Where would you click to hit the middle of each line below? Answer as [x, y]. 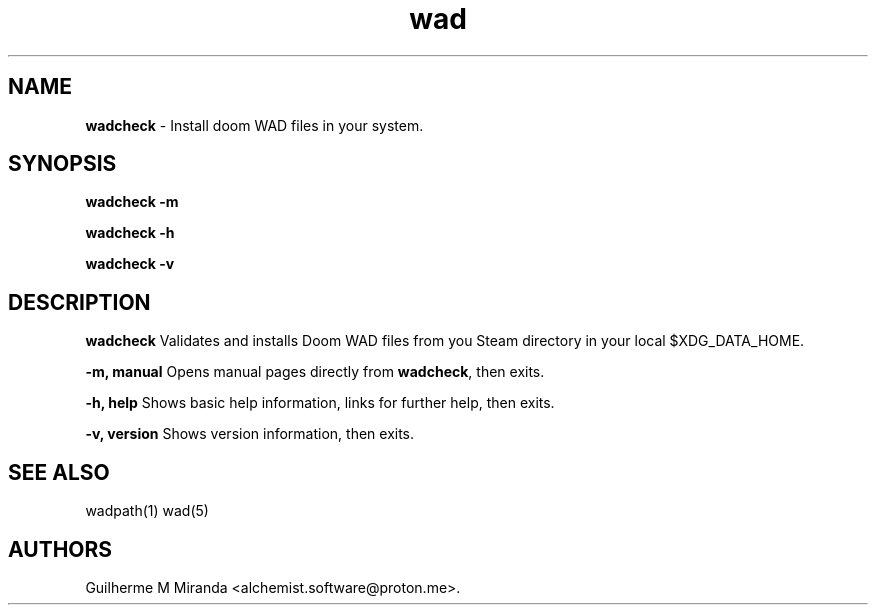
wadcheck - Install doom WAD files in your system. [254, 125]
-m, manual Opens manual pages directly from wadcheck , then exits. [315, 372]
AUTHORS [60, 549]
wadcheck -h [130, 233]
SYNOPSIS [62, 164]
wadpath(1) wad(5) [147, 511]
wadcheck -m [132, 202]
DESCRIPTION [79, 302]
